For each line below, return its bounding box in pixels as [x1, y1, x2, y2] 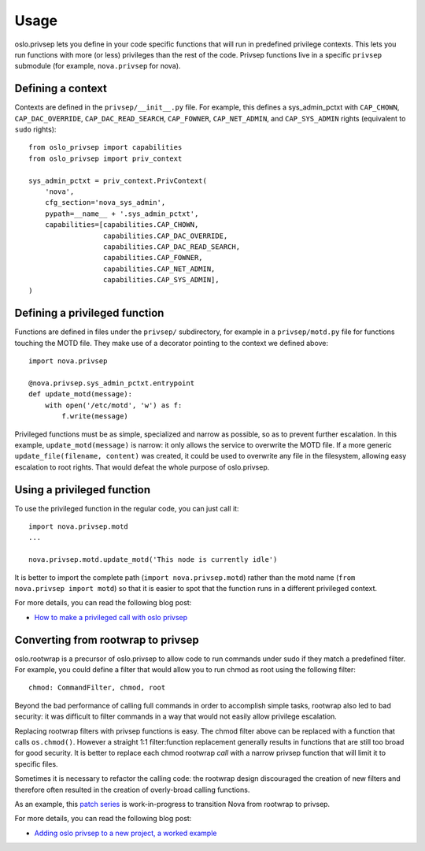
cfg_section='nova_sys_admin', [44, 198, 166, 207]
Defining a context [14, 82, 108, 95]
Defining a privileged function [14, 307, 164, 320]
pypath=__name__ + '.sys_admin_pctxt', [44, 209, 199, 218]
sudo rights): [14, 124, 57, 134]
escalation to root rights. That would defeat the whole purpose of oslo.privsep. [14, 462, 270, 472]
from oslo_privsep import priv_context [28, 154, 183, 163]
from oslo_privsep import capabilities [28, 143, 183, 152]
